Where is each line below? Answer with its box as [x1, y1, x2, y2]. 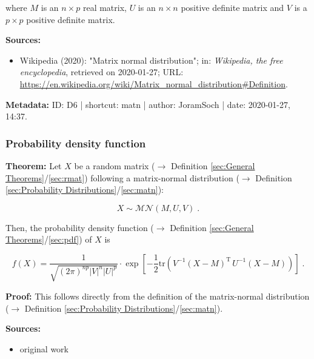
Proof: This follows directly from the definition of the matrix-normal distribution [5, 289, 310, 302]
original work [19, 342, 69, 355]
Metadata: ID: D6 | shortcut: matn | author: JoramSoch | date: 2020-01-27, [5, 98, 290, 110]
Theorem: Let [5, 159, 62, 172]
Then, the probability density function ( [5, 221, 154, 233]
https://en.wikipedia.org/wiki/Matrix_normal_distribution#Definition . [19, 77, 288, 90]
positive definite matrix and [181, 1, 284, 13]
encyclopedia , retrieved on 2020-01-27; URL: [19, 65, 184, 78]
